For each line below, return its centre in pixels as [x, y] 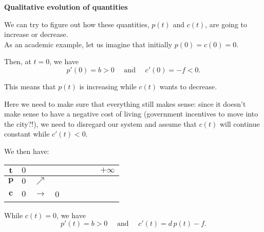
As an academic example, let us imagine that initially [88, 44]
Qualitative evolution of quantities [66, 7]
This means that [30, 86]
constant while [27, 134]
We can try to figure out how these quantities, [77, 24]
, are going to [226, 24]
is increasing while [108, 86]
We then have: [27, 151]
